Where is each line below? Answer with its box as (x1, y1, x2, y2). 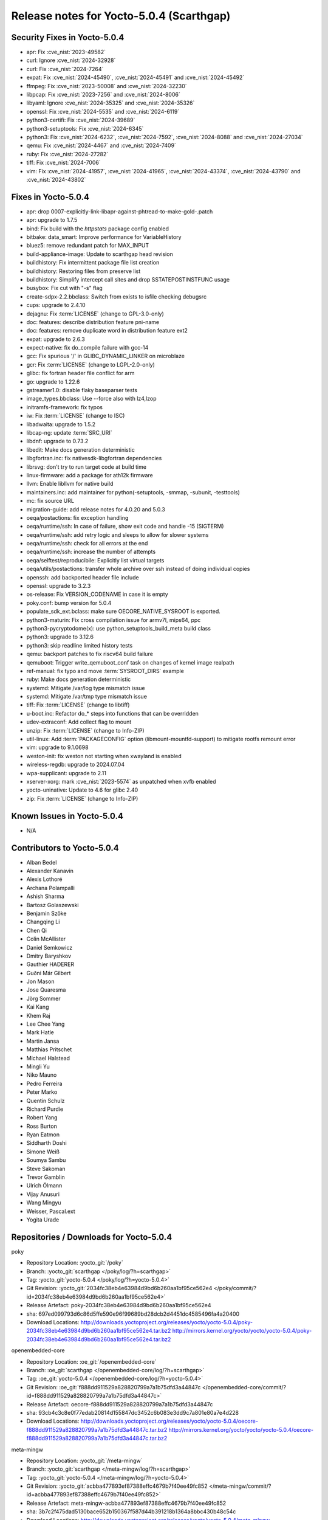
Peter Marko (26, 1088, 58, 1096)
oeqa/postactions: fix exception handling (26, 514, 129, 521)
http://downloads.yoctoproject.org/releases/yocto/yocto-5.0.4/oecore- (80, 1417, 258, 1425)
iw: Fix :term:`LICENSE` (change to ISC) (26, 412, 125, 420)
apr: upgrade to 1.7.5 (26, 216, 78, 224)
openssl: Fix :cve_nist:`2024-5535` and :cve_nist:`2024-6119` (26, 108, 180, 115)
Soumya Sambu (26, 1156, 66, 1164)
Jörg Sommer (26, 995, 61, 1002)
